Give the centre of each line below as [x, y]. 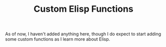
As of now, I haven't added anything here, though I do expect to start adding [83, 34]
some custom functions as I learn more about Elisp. [58, 39]
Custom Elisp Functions [83, 9]
